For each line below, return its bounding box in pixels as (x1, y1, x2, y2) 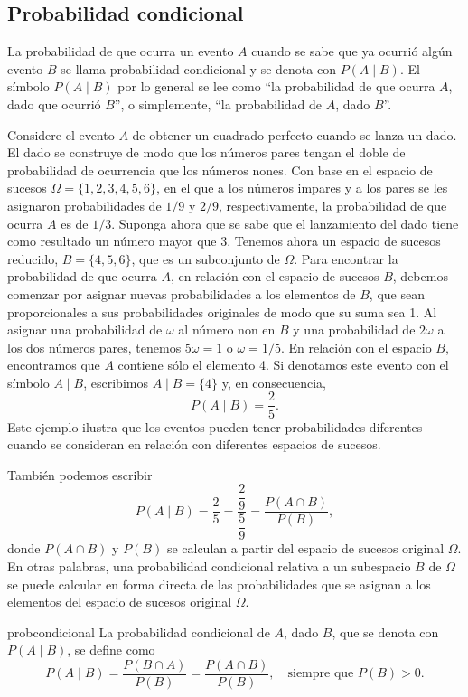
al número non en (178, 320, 276, 339)
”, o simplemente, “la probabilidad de (114, 94, 323, 113)
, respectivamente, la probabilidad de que (218, 195, 447, 214)
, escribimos (83, 372, 148, 391)
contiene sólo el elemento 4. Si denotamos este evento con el (117, 355, 449, 374)
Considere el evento (7, 125, 115, 144)
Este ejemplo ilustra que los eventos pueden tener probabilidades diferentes (7, 417, 423, 436)
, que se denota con (332, 622, 439, 641)
